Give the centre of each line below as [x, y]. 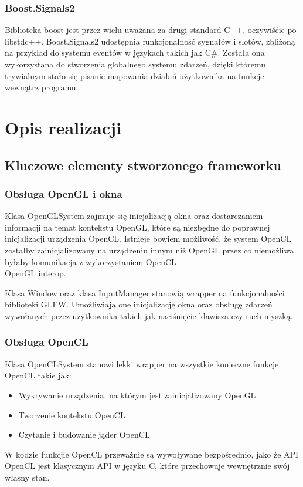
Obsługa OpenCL [47, 342]
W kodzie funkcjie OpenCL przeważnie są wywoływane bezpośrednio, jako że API [152, 454]
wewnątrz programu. [42, 87]
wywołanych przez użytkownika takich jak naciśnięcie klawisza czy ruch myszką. [149, 315]
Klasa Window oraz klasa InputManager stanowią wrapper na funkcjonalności [145, 292]
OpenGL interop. [35, 273]
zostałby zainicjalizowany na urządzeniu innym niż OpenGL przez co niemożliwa [149, 250]
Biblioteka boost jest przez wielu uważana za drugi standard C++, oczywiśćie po [151, 30]
